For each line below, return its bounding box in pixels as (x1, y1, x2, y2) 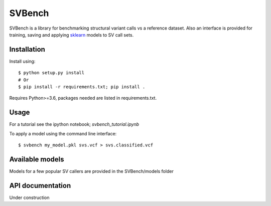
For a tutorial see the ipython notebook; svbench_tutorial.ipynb (9, 121, 140, 127)
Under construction (9, 194, 50, 200)
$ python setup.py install (18, 70, 85, 76)
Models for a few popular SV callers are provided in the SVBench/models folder (9, 168, 174, 174)
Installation (9, 45, 45, 54)
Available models (9, 155, 65, 163)
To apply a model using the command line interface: (9, 130, 117, 136)
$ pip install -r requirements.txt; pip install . (18, 84, 146, 90)
